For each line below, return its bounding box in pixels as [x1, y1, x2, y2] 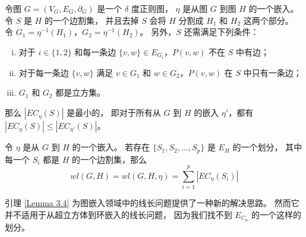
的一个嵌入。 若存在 [72, 141, 150, 153]
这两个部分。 [243, 14, 294, 26]
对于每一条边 [18, 66, 69, 78]
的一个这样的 [251, 208, 301, 220]
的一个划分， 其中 [232, 141, 302, 153]
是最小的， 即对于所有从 [67, 106, 161, 119]
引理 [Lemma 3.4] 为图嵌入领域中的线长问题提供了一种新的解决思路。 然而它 [5, 197, 299, 209]
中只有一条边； [243, 66, 302, 78]
